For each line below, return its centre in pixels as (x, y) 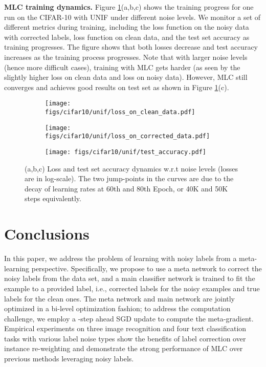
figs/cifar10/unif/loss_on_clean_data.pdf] (120, 112)
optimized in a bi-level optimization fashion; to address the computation (117, 308)
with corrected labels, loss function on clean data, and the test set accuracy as (127, 37)
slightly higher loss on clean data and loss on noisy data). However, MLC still (126, 77)
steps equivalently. (53, 198)
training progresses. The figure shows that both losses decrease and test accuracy (131, 47)
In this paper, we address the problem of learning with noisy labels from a (120, 258)
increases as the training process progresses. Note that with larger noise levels (126, 57)
